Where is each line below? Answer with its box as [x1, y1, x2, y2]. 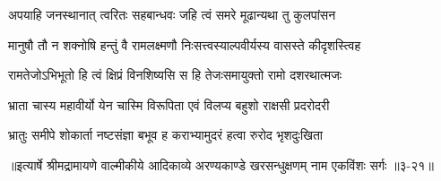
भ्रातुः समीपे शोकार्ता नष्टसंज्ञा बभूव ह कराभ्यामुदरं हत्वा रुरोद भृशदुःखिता [8, 125, 324, 144]
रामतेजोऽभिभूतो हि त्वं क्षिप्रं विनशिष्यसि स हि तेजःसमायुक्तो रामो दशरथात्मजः [8, 65, 342, 84]
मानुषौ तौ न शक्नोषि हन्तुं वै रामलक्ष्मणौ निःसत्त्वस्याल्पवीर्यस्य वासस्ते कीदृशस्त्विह [8, 35, 361, 54]
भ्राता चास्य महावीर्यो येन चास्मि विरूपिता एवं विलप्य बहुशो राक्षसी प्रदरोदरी [8, 95, 330, 114]
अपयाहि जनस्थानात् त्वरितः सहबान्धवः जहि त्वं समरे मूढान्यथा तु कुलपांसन [8, 5, 336, 23]
